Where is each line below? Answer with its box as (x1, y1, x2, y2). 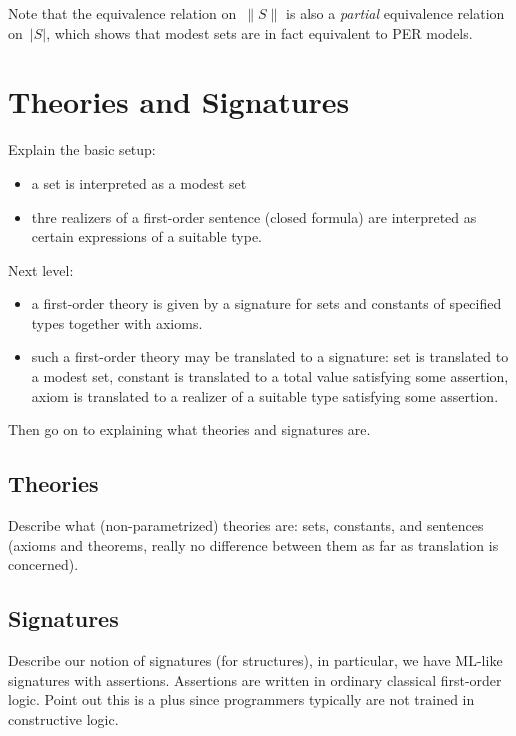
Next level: (8, 259, 74, 280)
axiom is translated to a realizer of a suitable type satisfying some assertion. (31, 385, 499, 406)
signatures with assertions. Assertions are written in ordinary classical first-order (8, 669, 502, 690)
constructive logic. (8, 708, 119, 729)
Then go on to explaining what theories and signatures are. (8, 419, 371, 440)
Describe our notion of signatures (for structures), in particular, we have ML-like (8, 650, 503, 671)
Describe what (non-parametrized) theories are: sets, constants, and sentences (8, 515, 484, 536)
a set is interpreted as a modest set (31, 172, 247, 193)
